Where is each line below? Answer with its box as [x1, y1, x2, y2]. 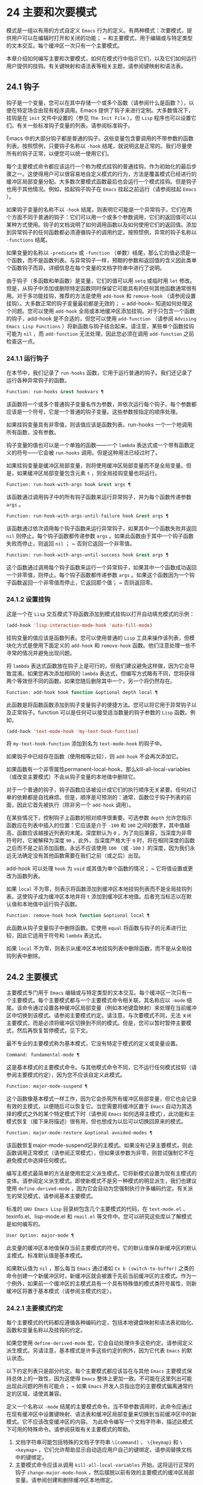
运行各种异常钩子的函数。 [6, 377, 70, 384]
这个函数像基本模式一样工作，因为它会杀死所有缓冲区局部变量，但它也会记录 [6, 1095, 197, 1102]
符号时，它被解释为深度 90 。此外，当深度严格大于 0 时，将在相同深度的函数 [6, 837, 195, 844]
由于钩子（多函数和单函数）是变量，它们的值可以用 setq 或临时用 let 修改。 [6, 277, 195, 284]
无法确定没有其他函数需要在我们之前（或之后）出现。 [11, 852, 144, 859]
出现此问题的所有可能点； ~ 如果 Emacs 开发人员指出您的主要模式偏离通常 [6, 1382, 188, 1389]
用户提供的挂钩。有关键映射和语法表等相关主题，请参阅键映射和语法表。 [6, 62, 186, 70]
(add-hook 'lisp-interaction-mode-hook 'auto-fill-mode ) [6, 622, 153, 628]
